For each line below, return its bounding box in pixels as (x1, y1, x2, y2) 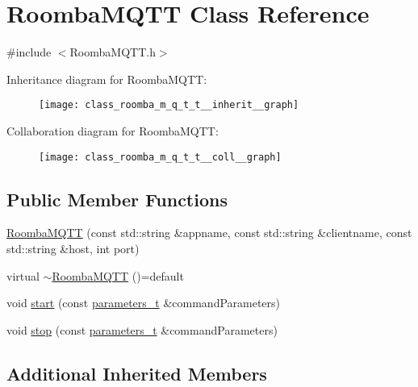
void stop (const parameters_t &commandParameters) (6, 321, 278, 338)
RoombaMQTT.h (69, 44, 156, 60)
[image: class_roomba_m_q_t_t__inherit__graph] (39, 99, 299, 111)
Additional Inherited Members (6, 360, 267, 385)
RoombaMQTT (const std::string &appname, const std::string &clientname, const (6, 224, 412, 241)
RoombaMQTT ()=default (52, 267, 184, 284)
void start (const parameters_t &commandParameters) (6, 294, 281, 311)
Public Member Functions (6, 186, 228, 211)
